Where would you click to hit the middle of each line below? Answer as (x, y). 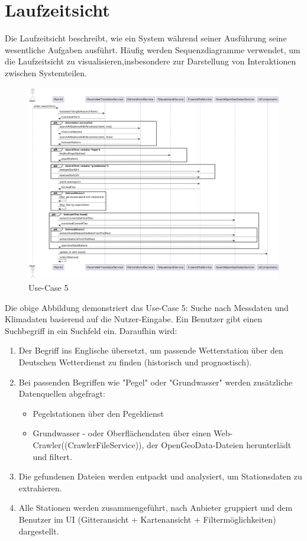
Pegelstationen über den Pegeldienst (98, 413)
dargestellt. (39, 531)
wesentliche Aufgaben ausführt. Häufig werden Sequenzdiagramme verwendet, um (153, 49)
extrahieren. (40, 487)
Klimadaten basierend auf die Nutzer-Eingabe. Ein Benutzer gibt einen (134, 319)
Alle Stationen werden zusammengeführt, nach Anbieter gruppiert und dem (156, 508)
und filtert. (52, 456)
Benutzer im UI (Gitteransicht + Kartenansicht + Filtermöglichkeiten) (147, 519)
